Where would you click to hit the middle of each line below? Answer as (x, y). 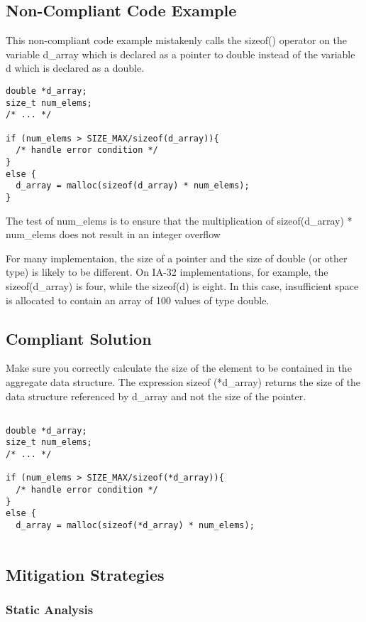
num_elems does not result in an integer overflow (113, 234)
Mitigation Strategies (85, 574)
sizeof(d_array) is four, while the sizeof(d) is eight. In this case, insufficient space (182, 285)
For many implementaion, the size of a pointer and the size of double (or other (177, 258)
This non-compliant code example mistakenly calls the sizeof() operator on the (177, 40)
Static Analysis (50, 610)
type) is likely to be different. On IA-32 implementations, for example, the (167, 272)
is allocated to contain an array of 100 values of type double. (138, 300)
